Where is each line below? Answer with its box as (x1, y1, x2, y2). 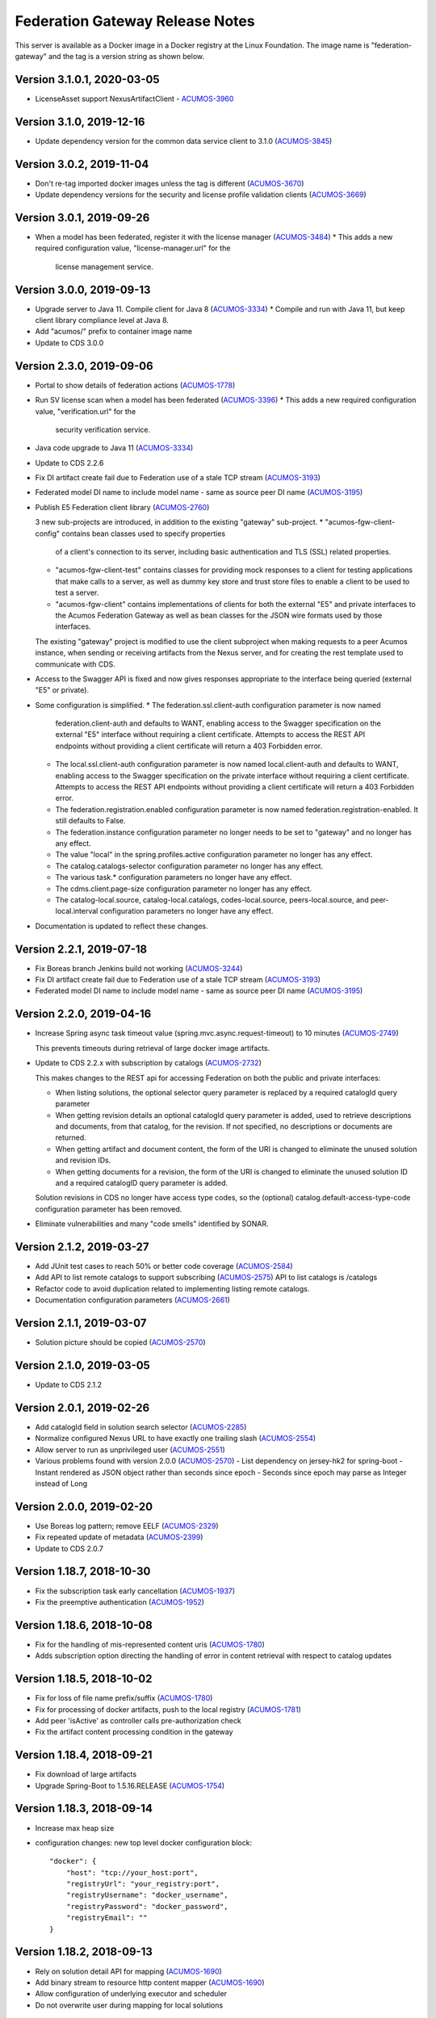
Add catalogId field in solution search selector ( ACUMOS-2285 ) (35, 1421, 247, 1432)
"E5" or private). (35, 685, 89, 695)
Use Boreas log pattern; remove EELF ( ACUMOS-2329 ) (35, 1521, 219, 1530)
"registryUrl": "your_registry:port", (65, 1879, 220, 1889)
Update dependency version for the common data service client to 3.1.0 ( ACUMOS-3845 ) (35, 136, 333, 145)
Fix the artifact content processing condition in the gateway (35, 1727, 233, 1737)
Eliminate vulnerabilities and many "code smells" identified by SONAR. (35, 1219, 269, 1229)
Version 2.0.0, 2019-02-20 (15, 1500, 153, 1513)
